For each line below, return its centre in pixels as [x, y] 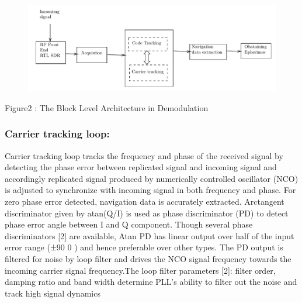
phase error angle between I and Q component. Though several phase [129, 224]
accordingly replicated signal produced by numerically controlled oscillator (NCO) [152, 178]
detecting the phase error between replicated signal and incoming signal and [141, 167]
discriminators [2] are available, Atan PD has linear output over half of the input [150, 235]
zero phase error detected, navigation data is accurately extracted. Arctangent [145, 202]
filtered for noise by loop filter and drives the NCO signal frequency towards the [148, 258]
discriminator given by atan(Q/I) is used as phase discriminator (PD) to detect [147, 213]
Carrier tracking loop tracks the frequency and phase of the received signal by [144, 155]
